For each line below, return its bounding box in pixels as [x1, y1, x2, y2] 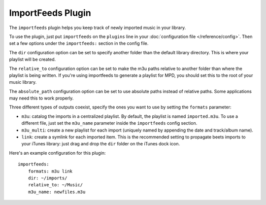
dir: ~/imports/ [28, 175, 67, 181]
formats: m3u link [28, 168, 73, 174]
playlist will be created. [9, 57, 56, 63]
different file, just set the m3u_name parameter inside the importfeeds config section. [21, 120, 198, 126]
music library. [9, 79, 37, 85]
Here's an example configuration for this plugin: [9, 150, 106, 156]
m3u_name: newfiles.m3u [28, 189, 86, 195]
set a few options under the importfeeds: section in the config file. [9, 40, 149, 46]
